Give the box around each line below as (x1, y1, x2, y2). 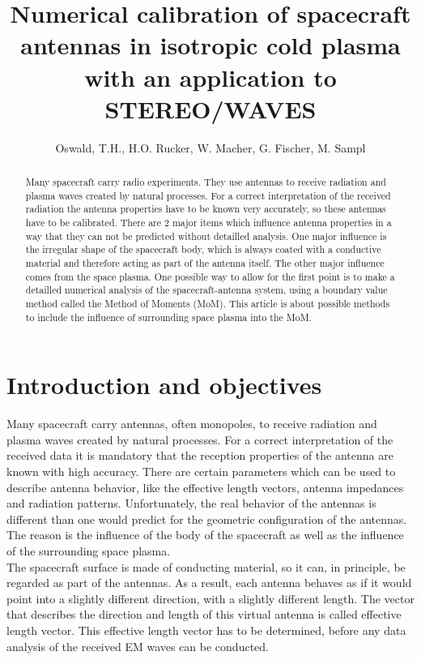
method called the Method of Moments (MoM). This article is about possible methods (25, 296, 390, 310)
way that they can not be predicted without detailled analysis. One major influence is (25, 229, 387, 242)
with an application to (84, 60, 337, 93)
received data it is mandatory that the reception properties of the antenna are (6, 447, 393, 464)
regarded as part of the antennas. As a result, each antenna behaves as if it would (6, 574, 412, 591)
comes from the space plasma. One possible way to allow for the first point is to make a (25, 269, 395, 283)
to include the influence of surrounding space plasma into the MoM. (25, 310, 312, 324)
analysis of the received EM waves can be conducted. (6, 637, 269, 654)
